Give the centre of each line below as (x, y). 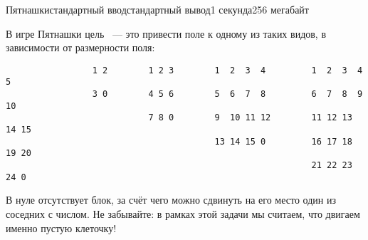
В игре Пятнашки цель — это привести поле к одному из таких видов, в (166, 33)
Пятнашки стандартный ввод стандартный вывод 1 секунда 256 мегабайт (157, 9)
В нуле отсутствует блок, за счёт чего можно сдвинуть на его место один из (171, 200)
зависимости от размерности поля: (80, 47)
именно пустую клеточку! (61, 228)
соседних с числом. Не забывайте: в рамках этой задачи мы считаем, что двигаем (183, 213)
